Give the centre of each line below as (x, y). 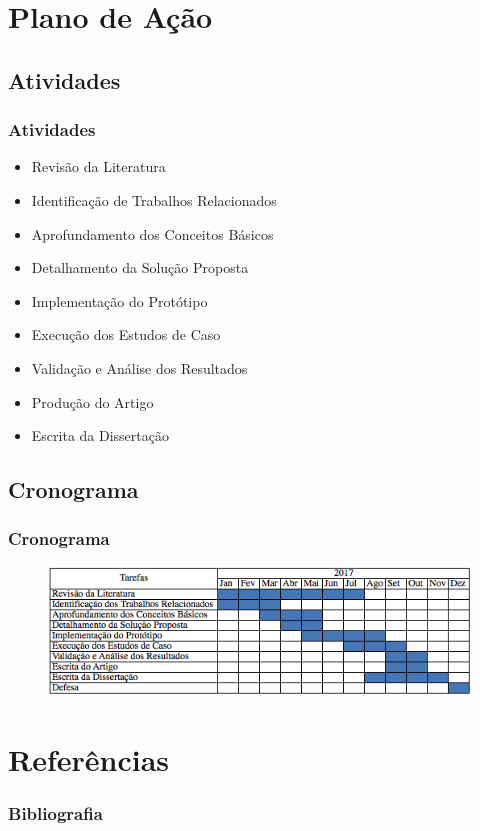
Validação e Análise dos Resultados (139, 367)
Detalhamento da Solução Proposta (140, 267)
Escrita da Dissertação (100, 435)
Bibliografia (55, 813)
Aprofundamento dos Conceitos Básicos (152, 233)
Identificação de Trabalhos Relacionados (154, 199)
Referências (89, 759)
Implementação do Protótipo (119, 300)
